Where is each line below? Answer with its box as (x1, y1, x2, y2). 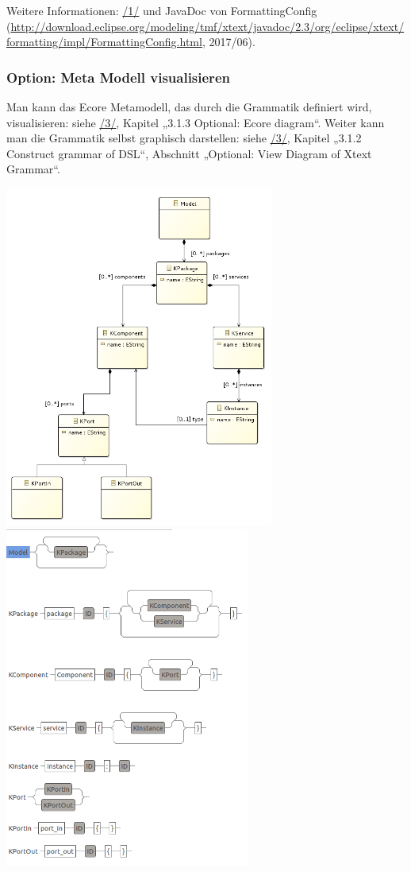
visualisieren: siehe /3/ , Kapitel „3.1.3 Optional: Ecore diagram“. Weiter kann (6, 114, 385, 130)
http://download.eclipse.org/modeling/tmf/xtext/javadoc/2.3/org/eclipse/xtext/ (10, 17, 405, 34)
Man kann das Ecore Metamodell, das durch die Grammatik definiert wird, (6, 99, 372, 114)
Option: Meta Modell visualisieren (6, 67, 230, 87)
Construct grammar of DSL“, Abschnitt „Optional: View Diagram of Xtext (6, 145, 372, 161)
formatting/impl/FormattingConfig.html (6, 33, 202, 50)
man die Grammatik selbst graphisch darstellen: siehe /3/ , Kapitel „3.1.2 (6, 130, 362, 146)
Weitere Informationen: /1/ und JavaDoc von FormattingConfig (6, 2, 317, 18)
